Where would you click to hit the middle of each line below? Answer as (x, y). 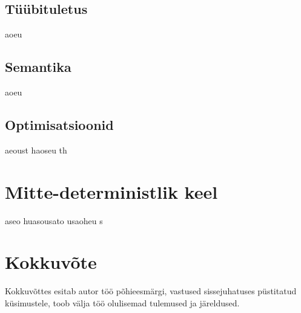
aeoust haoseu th (36, 150)
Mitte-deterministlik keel (111, 191)
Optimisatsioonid (59, 124)
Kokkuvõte (51, 262)
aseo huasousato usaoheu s (54, 220)
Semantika (38, 67)
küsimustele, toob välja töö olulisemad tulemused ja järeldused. (122, 302)
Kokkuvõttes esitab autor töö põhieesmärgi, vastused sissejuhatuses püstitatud (151, 291)
